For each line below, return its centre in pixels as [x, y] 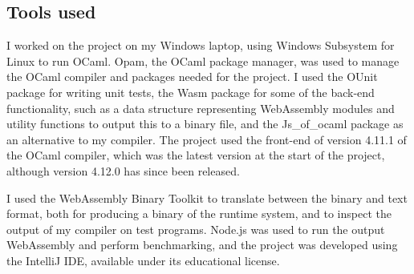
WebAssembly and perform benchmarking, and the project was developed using [202, 245]
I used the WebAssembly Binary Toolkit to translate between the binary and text [207, 197]
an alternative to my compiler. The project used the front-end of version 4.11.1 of [207, 139]
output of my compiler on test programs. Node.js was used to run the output [196, 229]
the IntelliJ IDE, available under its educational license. [143, 260]
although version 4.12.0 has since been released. [123, 170]
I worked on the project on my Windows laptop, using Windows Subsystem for [201, 45]
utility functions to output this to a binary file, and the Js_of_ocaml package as [205, 124]
